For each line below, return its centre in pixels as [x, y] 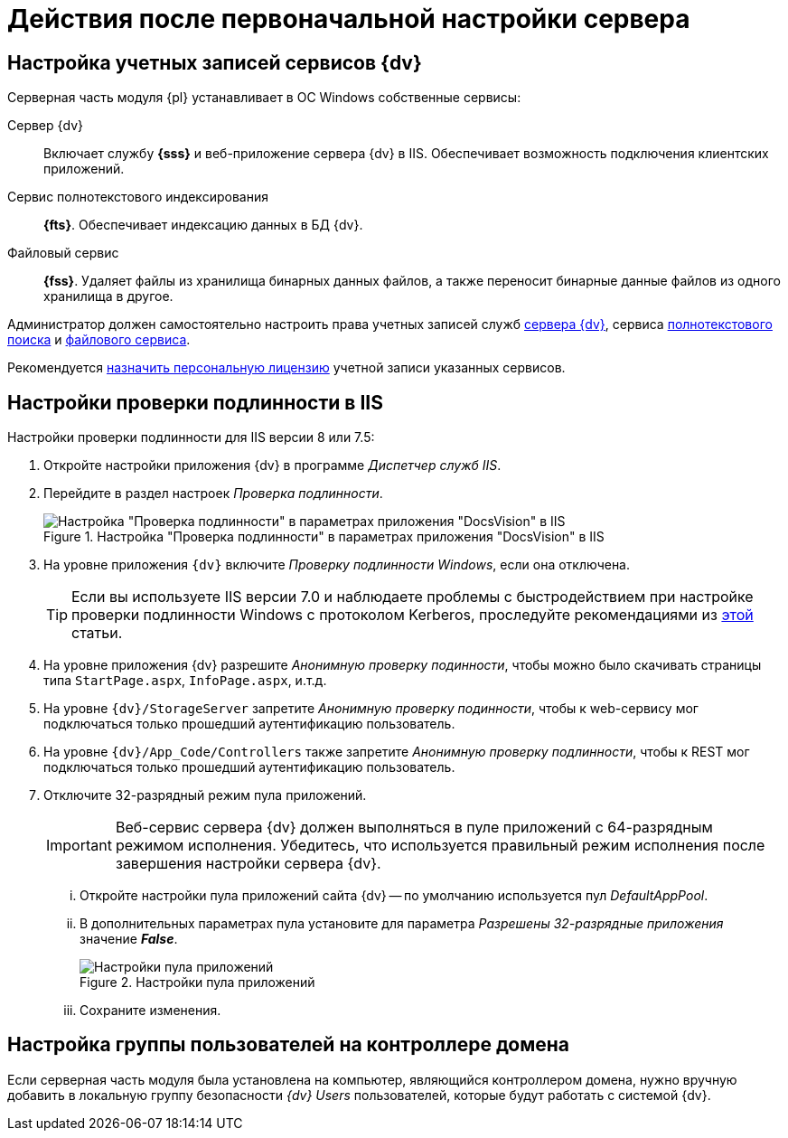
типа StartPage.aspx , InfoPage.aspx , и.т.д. [185, 681]
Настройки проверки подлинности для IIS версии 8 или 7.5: [191, 437]
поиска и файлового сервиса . [99, 340]
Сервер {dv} [45, 126]
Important [79, 846]
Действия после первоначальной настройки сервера [349, 19]
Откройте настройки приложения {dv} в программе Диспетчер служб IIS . [272, 466]
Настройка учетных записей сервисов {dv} [215, 62]
